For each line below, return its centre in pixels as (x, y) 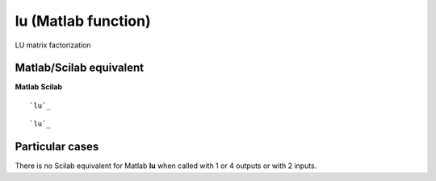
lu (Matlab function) (83, 21)
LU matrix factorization (53, 45)
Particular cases (57, 147)
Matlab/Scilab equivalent (80, 68)
